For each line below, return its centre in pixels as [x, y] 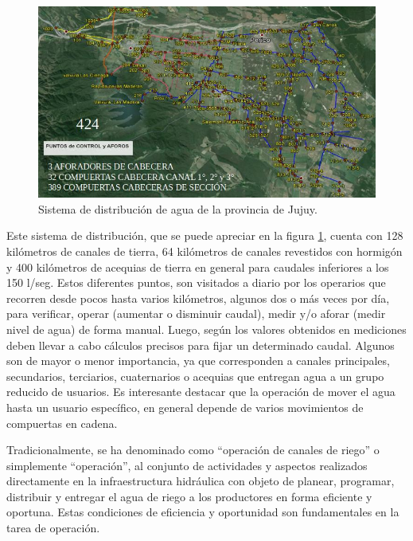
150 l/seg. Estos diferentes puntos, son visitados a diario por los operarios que [196, 282]
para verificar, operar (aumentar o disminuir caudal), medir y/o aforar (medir [196, 314]
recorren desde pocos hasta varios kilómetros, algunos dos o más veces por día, [198, 298]
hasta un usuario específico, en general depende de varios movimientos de [185, 407]
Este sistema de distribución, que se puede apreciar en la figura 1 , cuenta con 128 [205, 235]
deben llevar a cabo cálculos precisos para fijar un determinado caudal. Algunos [201, 345]
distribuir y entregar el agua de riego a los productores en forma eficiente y [189, 496]
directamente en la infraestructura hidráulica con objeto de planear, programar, [201, 481]
